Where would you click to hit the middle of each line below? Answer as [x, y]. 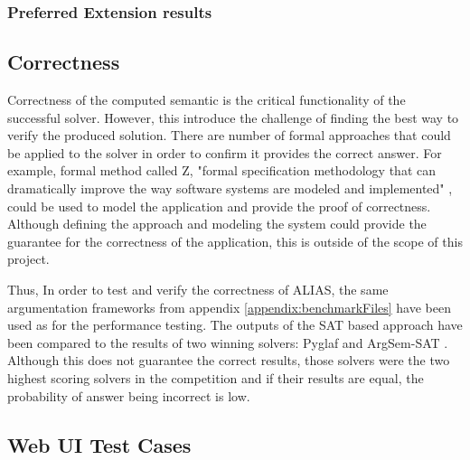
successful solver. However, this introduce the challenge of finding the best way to [233, 117]
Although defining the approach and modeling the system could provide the [217, 224]
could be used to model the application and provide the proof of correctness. [219, 206]
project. [28, 259]
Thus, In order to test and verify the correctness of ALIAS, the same [198, 289]
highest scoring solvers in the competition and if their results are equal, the [216, 377]
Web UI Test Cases [99, 444]
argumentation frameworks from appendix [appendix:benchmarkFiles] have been [229, 307]
